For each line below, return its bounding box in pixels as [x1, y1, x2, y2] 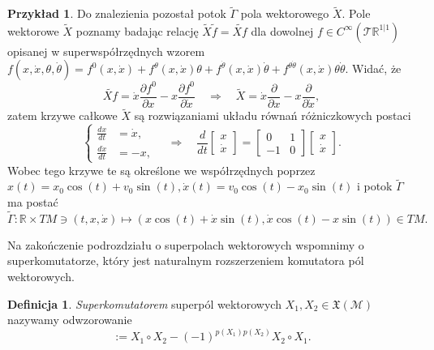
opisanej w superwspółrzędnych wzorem [7, 42, 205, 59]
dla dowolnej [251, 22, 314, 39]
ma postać [7, 194, 58, 210]
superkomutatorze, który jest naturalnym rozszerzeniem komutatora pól [7, 252, 364, 269]
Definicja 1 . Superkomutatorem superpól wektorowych [7, 295, 281, 312]
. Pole [342, 5, 371, 22]
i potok [356, 177, 393, 194]
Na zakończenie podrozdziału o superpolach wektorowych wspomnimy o [7, 236, 364, 253]
